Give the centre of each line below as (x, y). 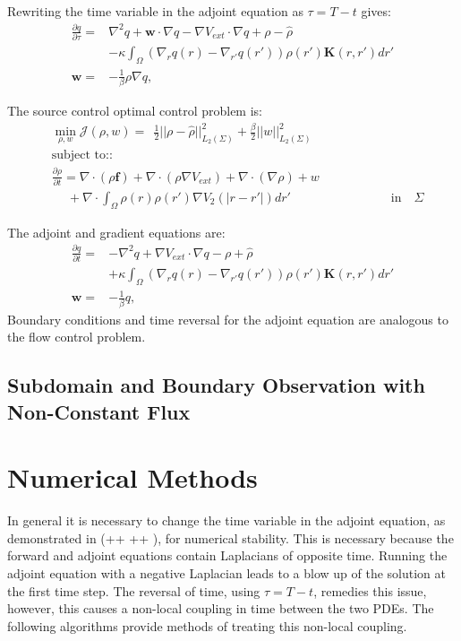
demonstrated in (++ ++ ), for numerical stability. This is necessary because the (230, 537)
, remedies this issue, (370, 590)
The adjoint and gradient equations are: (116, 232)
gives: (376, 11)
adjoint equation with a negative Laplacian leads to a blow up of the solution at (226, 573)
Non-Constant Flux (99, 411)
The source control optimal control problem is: (135, 110)
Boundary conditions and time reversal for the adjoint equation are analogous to (228, 319)
